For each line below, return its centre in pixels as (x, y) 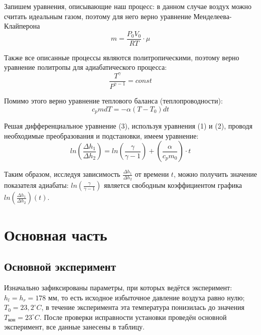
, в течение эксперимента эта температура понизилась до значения (143, 307)
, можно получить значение (215, 174)
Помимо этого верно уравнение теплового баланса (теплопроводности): (113, 100)
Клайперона (22, 26)
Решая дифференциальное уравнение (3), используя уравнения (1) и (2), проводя (128, 125)
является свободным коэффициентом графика (173, 185)
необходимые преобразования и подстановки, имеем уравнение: (101, 135)
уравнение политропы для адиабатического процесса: (86, 67)
